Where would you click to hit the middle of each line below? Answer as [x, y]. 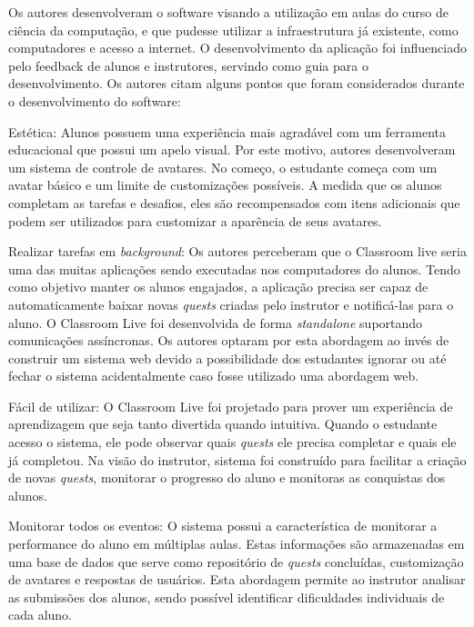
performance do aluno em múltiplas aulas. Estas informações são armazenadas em [237, 544]
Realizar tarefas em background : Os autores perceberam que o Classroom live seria [237, 251]
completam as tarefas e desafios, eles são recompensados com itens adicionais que [234, 202]
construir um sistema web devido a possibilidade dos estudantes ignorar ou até [227, 358]
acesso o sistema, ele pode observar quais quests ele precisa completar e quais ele [232, 442]
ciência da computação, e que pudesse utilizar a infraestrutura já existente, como [233, 30]
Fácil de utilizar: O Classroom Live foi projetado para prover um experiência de [231, 406]
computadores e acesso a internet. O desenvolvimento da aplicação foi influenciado [237, 48]
